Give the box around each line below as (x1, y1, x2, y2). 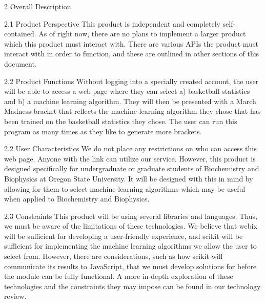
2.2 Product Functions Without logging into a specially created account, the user (4, 75, 259, 86)
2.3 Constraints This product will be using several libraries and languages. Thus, (4, 210, 257, 221)
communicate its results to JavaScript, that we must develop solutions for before (4, 260, 257, 271)
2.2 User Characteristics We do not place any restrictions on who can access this (4, 143, 257, 154)
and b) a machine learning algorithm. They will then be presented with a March (4, 95, 256, 106)
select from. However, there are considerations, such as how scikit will (4, 251, 223, 261)
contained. (4, 28, 36, 39)
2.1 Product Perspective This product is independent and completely (4, 18, 220, 29)
